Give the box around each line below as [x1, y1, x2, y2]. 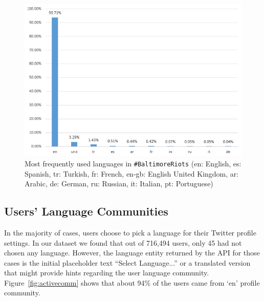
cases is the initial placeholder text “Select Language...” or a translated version [4, 257, 251, 268]
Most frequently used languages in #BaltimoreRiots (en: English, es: [25, 158, 241, 168]
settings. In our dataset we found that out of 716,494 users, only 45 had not [4, 237, 242, 248]
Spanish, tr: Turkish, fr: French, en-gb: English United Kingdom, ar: [25, 168, 239, 179]
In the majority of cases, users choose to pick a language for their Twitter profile [4, 227, 256, 238]
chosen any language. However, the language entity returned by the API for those [4, 247, 260, 258]
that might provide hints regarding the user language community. [4, 267, 209, 278]
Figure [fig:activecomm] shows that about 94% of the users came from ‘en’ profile [4, 277, 260, 288]
